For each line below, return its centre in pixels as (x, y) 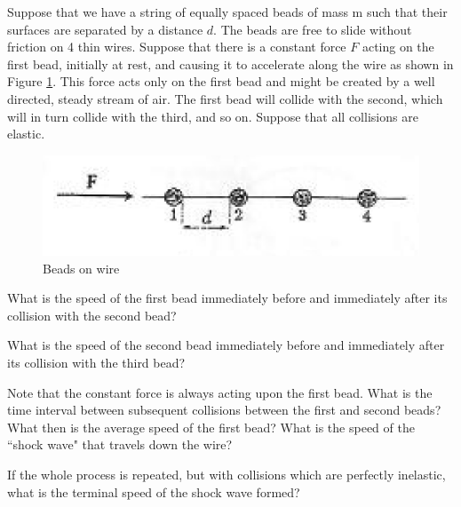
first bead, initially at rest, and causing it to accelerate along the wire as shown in (230, 63)
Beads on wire (81, 268)
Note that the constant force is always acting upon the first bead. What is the (220, 392)
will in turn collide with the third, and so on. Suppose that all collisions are (213, 116)
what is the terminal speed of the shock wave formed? (154, 491)
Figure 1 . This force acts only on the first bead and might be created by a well (221, 81)
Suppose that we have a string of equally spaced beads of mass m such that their (227, 12)
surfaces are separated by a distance (105, 29)
